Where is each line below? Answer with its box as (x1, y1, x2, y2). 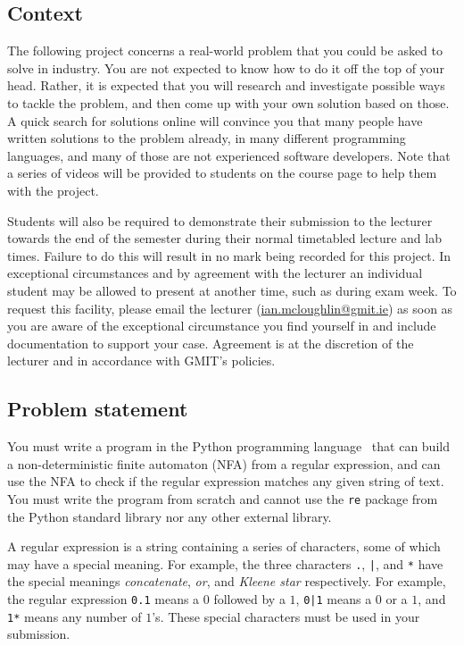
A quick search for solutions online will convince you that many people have (7, 111, 423, 130)
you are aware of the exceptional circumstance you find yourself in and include (7, 316, 436, 335)
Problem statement (7, 395, 188, 423)
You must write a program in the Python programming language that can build (7, 437, 450, 456)
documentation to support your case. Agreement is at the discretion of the (7, 333, 414, 352)
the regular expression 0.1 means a (7, 589, 200, 608)
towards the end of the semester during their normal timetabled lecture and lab (7, 229, 442, 247)
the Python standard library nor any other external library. (7, 507, 332, 525)
